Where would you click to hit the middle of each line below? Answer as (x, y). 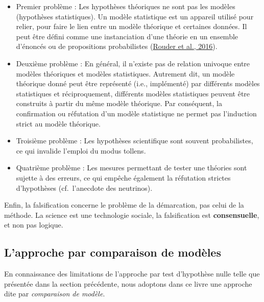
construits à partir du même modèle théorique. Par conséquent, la (119, 103)
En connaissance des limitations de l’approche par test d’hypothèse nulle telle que (132, 274)
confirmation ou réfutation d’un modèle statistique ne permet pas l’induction (136, 113)
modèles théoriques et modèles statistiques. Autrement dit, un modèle (125, 73)
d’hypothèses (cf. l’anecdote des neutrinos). (84, 187)
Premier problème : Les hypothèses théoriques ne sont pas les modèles (126, 6)
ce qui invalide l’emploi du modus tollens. (81, 150)
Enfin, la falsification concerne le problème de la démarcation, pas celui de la (124, 205)
